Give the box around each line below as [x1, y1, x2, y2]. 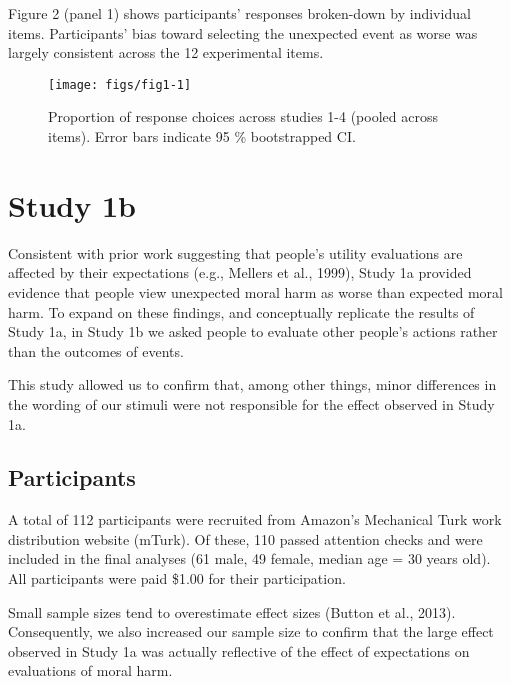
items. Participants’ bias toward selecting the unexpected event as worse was [8, 22, 478, 43]
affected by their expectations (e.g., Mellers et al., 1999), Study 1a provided [8, 262, 472, 283]
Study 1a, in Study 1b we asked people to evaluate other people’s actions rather [8, 321, 498, 342]
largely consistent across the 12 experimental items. [8, 42, 324, 63]
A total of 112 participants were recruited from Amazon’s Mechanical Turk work [8, 509, 502, 530]
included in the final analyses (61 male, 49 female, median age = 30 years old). [8, 548, 491, 569]
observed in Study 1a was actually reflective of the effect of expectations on [8, 640, 470, 661]
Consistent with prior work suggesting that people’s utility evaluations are [8, 242, 463, 263]
